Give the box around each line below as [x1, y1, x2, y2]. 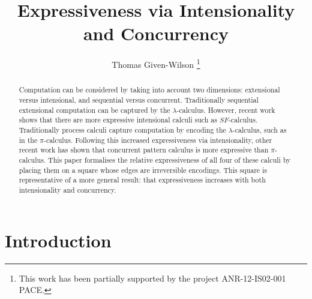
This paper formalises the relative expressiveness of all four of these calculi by [48, 154, 291, 165]
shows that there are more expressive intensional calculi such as [19, 115, 217, 125]
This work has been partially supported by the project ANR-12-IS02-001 [19, 271, 286, 284]
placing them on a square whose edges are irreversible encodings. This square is [19, 165, 268, 175]
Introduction [5, 228, 112, 252]
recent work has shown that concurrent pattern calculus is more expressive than [19, 145, 269, 155]
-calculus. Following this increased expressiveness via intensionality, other [43, 134, 272, 145]
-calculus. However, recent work [176, 104, 275, 115]
